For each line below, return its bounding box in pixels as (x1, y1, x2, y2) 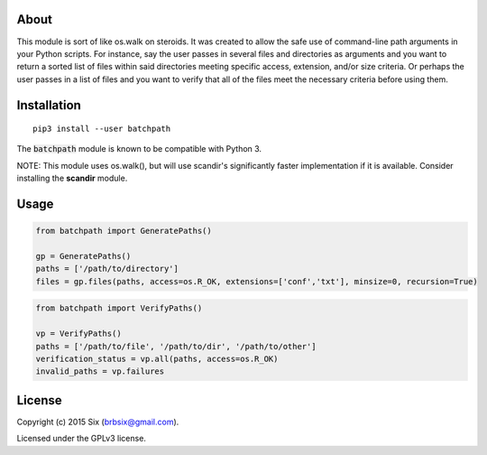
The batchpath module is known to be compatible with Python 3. (16, 144, 262, 154)
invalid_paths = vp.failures (35, 367, 165, 376)
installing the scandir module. (16, 172, 128, 184)
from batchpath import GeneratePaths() (35, 226, 212, 237)
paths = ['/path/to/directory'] (35, 264, 179, 274)
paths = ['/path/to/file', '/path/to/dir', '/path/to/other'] (35, 341, 317, 351)
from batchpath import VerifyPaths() (35, 303, 203, 313)
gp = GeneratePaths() (35, 251, 132, 262)
